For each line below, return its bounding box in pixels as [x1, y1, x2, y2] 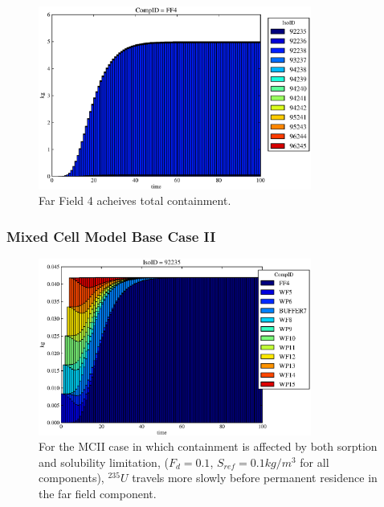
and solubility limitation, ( [39, 453, 169, 470]
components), [39, 469, 104, 486]
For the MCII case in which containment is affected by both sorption [39, 438, 378, 455]
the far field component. [39, 485, 157, 501]
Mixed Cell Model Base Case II [6, 226, 216, 246]
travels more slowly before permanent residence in [132, 469, 378, 486]
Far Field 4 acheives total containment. [39, 192, 231, 209]
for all [300, 453, 329, 470]
